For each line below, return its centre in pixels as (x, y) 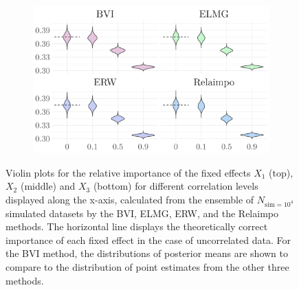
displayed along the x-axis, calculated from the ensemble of (130, 199)
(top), (281, 172)
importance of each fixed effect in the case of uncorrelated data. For (148, 239)
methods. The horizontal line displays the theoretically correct (137, 226)
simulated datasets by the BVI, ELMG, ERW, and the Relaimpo (142, 213)
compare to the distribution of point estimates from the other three (147, 266)
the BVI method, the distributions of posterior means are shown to (147, 253)
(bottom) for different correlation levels (176, 186)
